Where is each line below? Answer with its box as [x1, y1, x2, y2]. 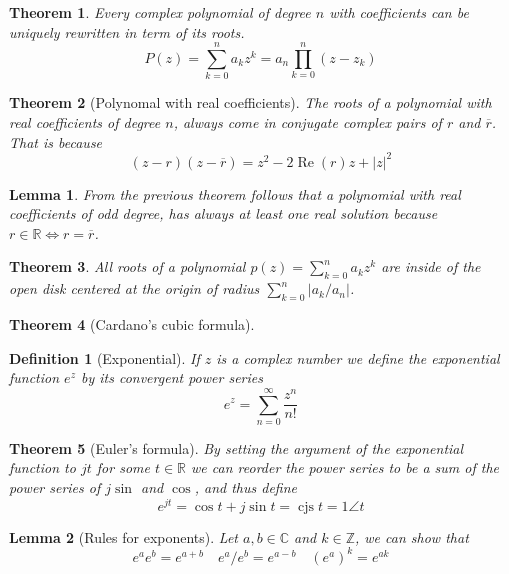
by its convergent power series [80, 367, 263, 388]
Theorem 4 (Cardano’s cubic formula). [9, 313, 255, 334]
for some [96, 457, 150, 478]
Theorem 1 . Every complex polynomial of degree [9, 2, 311, 22]
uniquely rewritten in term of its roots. [9, 21, 245, 42]
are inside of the [381, 256, 481, 277]
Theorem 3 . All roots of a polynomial [9, 256, 246, 277]
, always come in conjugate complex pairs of [173, 111, 442, 132]
